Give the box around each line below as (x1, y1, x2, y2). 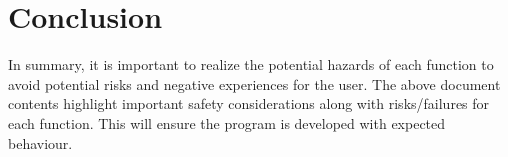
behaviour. (8, 132, 73, 153)
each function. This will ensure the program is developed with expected (8, 112, 446, 133)
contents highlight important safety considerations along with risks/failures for (8, 93, 490, 114)
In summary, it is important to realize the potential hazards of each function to (8, 54, 494, 75)
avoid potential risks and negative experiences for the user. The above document (8, 73, 501, 94)
